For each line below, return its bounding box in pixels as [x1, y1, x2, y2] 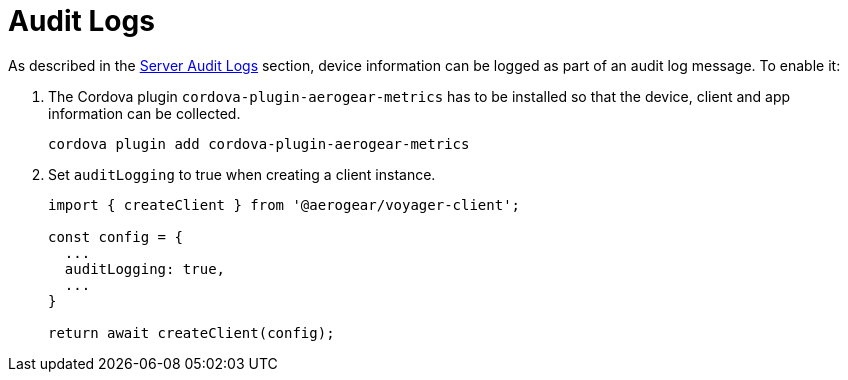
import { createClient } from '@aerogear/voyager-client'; [48, 196, 521, 213]
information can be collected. [48, 104, 241, 122]
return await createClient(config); [48, 324, 335, 341]
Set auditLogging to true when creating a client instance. [48, 165, 436, 183]
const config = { [48, 228, 183, 245]
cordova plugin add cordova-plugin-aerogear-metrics [48, 135, 470, 152]
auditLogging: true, [64, 260, 226, 277]
